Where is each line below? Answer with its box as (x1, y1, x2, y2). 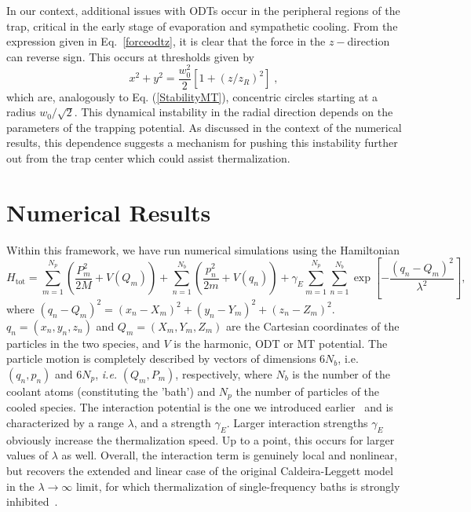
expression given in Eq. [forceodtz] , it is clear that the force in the (6, 33, 326, 49)
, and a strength (133, 414, 211, 430)
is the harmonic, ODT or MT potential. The (173, 335, 388, 351)
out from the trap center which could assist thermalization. (6, 150, 290, 166)
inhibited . (6, 493, 58, 510)
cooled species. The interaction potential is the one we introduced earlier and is (6, 399, 393, 415)
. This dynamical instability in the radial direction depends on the (74, 104, 393, 120)
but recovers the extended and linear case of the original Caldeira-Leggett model (6, 462, 393, 478)
